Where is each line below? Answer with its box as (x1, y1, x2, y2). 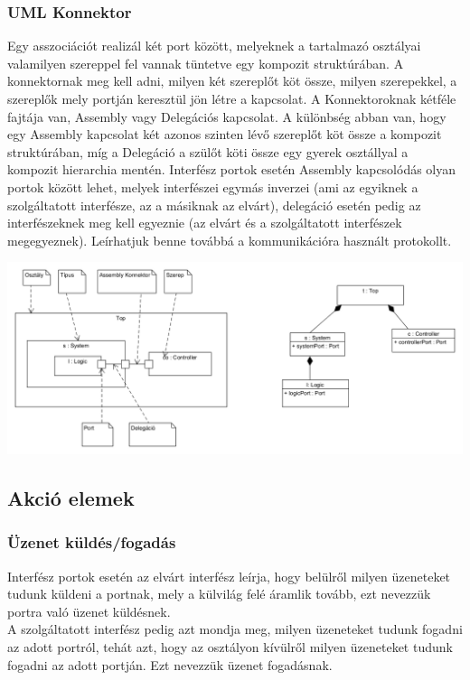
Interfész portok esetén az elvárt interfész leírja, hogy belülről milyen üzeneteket (7, 566, 451, 585)
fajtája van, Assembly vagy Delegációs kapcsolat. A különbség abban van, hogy (7, 107, 446, 126)
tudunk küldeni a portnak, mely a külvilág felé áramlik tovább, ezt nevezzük (7, 584, 431, 603)
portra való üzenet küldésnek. (7, 601, 171, 620)
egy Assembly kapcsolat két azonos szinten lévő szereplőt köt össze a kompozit (7, 125, 442, 144)
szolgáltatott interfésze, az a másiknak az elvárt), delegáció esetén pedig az (7, 195, 421, 214)
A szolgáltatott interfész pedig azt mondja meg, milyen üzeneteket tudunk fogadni (7, 619, 463, 638)
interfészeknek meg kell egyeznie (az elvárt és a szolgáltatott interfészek (7, 213, 402, 232)
